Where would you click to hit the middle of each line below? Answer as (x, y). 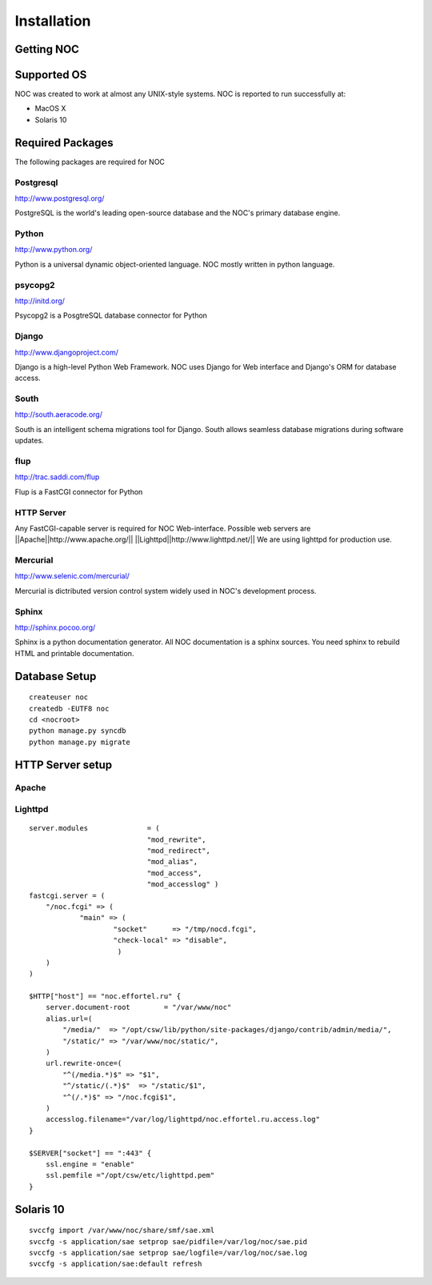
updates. (29, 441)
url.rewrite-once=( (84, 1063)
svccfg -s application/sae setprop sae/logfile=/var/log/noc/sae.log (168, 1253)
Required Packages (64, 143)
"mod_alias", (172, 862)
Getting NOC (47, 49)
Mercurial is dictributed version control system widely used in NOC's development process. (166, 590)
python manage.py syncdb (78, 731)
